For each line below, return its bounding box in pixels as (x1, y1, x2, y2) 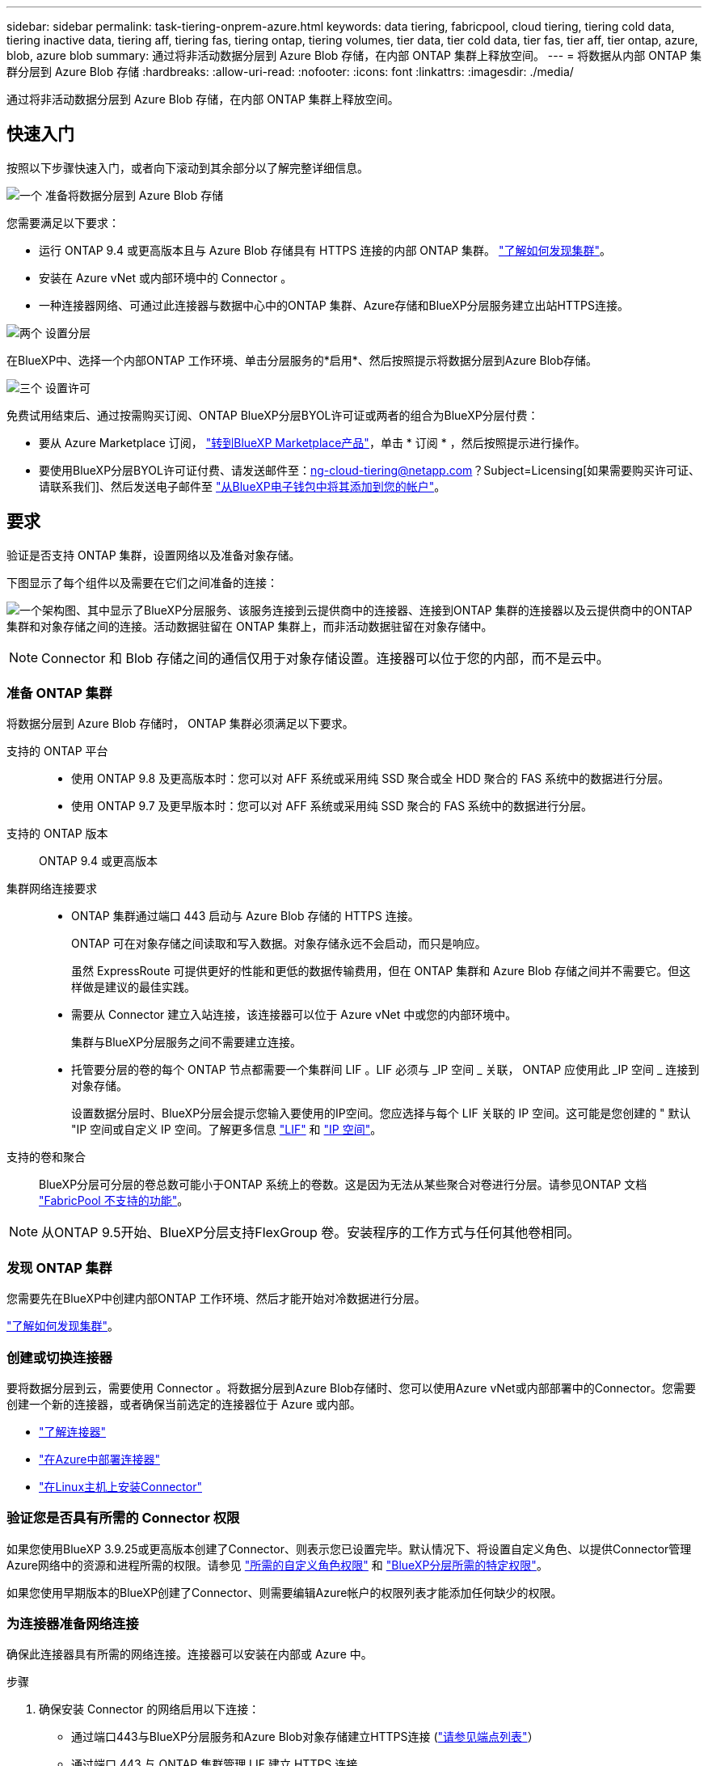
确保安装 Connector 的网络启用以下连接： (39, 1702, 260, 1717)
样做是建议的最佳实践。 (71, 980, 196, 995)
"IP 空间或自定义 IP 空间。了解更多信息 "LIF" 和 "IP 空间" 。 (71, 1122, 382, 1137)
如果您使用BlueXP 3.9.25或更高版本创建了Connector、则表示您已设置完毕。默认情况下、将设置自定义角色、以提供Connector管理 (6, 1541, 692, 1556)
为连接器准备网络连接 (6, 1616, 139, 1633)
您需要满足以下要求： (6, 215, 120, 230)
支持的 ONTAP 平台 (6, 744, 108, 758)
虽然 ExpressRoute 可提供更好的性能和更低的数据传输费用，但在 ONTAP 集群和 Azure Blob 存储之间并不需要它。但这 (71, 964, 691, 978)
